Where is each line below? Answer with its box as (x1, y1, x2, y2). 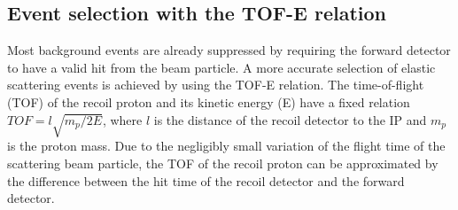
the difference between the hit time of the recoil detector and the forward (7, 171, 405, 190)
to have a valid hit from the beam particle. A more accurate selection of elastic (7, 58, 436, 76)
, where (102, 110, 143, 128)
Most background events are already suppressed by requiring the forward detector (7, 41, 451, 59)
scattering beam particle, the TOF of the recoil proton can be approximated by (7, 153, 439, 172)
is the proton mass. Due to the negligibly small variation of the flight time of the (7, 136, 446, 155)
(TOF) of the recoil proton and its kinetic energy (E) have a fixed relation (7, 92, 410, 111)
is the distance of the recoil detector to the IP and (153, 110, 427, 128)
